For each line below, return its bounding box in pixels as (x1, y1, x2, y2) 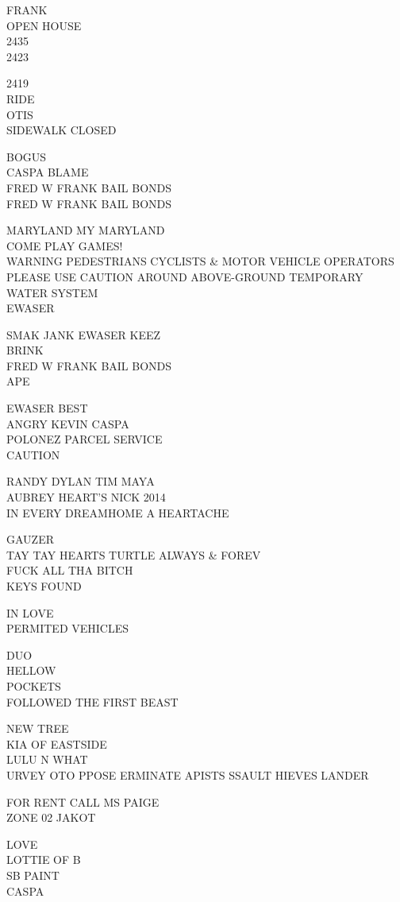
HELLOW (6, 662, 56, 679)
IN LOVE (6, 604, 54, 621)
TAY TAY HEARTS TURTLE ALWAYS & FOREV (6, 546, 261, 563)
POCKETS (6, 677, 61, 694)
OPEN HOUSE (6, 17, 82, 33)
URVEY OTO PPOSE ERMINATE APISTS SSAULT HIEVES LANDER (6, 766, 369, 783)
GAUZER (6, 531, 54, 548)
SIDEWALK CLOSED (6, 122, 117, 138)
